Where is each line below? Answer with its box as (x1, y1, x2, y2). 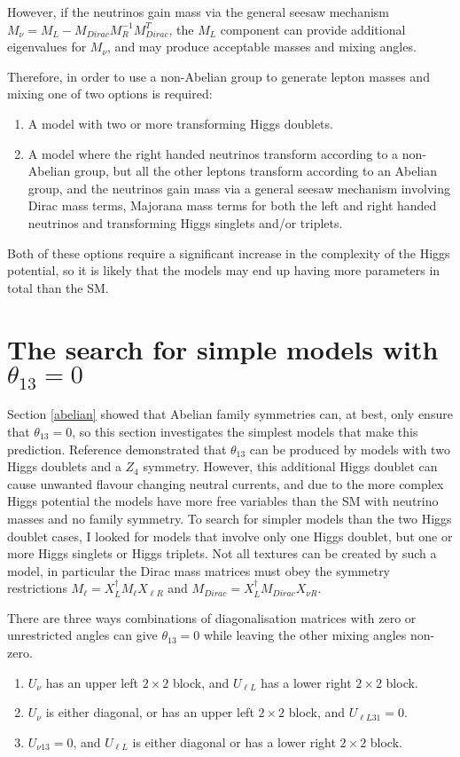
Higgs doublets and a (7, 457, 121, 476)
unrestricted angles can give (7, 626, 158, 644)
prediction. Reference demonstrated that (7, 439, 227, 458)
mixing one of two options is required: (7, 84, 213, 103)
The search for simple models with (7, 330, 439, 367)
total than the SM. (7, 278, 109, 296)
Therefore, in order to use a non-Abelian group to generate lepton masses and (7, 67, 430, 85)
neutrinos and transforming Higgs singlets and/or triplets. (27, 213, 343, 232)
